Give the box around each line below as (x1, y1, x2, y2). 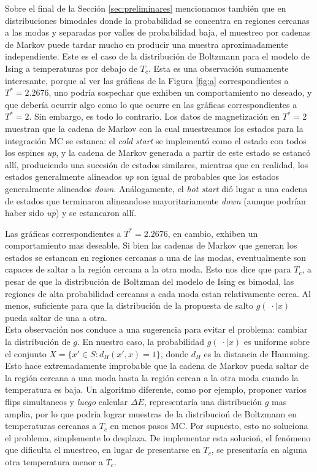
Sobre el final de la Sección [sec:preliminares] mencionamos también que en (5, 2, 286, 14)
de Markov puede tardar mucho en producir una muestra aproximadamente (5, 37, 288, 50)
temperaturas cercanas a (5, 419, 97, 432)
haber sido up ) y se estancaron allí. (5, 206, 137, 219)
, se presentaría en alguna (211, 443, 307, 456)
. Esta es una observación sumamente (148, 61, 289, 74)
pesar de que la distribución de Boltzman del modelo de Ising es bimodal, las (5, 275, 294, 288)
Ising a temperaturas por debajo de (5, 61, 138, 74)
